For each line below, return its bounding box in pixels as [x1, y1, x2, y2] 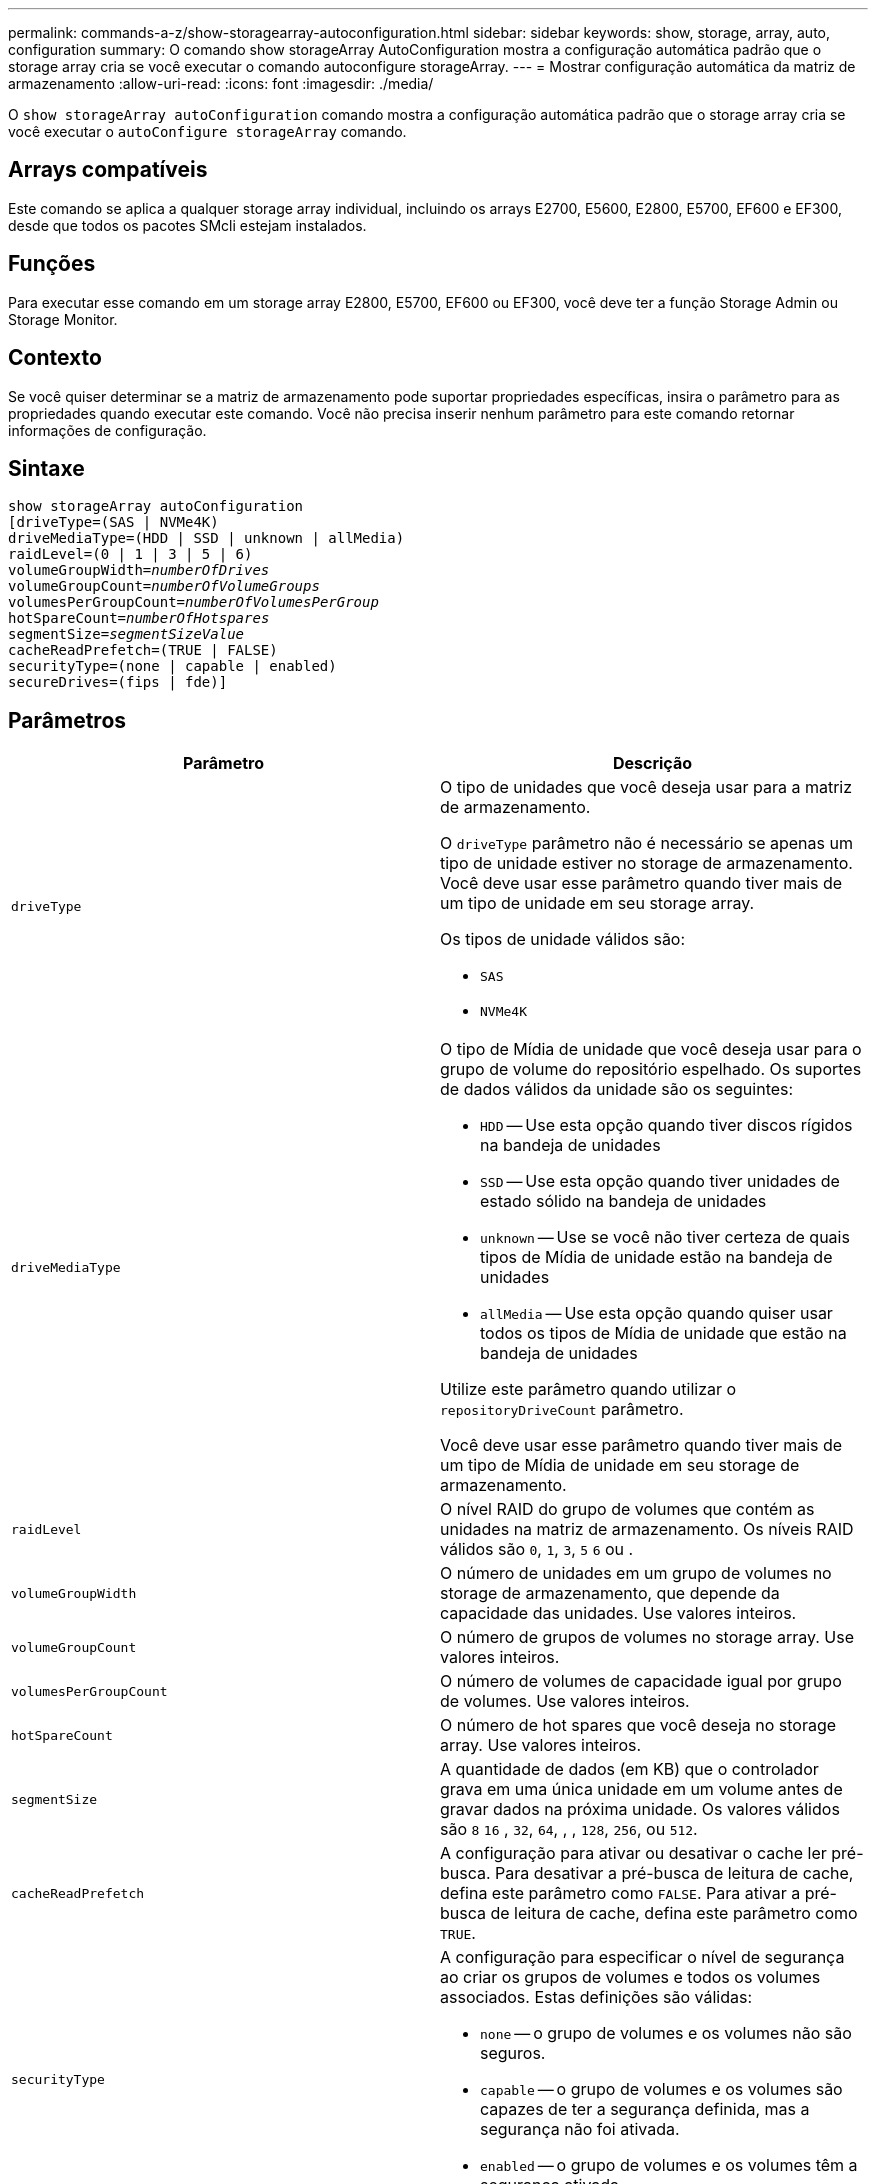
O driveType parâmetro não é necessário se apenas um [440, 833, 853, 854]
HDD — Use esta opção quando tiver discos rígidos [480, 1115, 853, 1136]
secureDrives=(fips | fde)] [8, 674, 228, 691]
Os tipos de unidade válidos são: [440, 929, 686, 950]
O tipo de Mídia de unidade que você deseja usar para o [440, 1039, 862, 1060]
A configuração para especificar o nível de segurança [440, 1947, 845, 1968]
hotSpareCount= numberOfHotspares [8, 610, 270, 627]
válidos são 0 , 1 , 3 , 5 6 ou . [440, 1539, 634, 1560]
